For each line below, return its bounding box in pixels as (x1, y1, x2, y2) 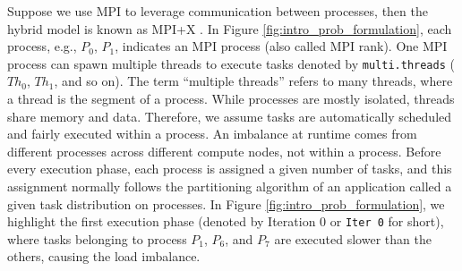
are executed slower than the (274, 229, 432, 248)
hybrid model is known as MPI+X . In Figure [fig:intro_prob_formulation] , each (7, 19, 452, 38)
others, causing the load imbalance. (7, 247, 201, 266)
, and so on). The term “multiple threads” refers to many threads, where (54, 72, 453, 90)
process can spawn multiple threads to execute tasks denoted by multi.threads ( (7, 54, 455, 72)
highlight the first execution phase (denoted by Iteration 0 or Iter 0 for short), (7, 212, 444, 231)
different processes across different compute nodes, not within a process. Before (7, 141, 441, 160)
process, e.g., (7, 37, 77, 55)
